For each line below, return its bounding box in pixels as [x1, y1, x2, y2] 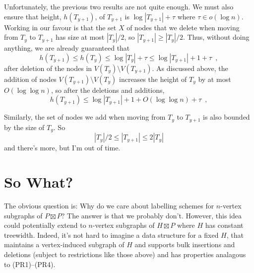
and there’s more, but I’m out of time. [4, 142, 121, 153]
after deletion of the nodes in [4, 63, 92, 73]
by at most [198, 73, 231, 84]
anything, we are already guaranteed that [4, 43, 130, 53]
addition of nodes [4, 73, 57, 84]
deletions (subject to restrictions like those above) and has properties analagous [4, 249, 246, 259]
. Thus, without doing [183, 32, 250, 42]
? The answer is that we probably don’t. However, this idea [61, 210, 242, 220]
